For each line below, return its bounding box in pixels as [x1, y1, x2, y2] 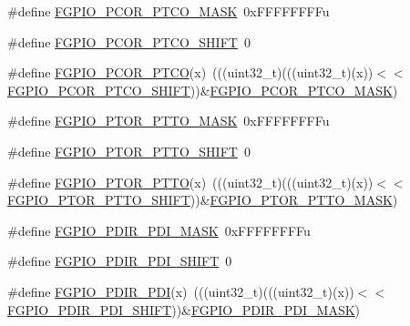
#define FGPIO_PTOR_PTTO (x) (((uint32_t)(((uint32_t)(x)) [7, 172, 374, 191]
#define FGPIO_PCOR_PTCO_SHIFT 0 [7, 32, 251, 51]
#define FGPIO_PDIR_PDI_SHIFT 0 [7, 251, 232, 270]
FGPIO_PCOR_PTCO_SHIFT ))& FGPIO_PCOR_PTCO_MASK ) [7, 80, 398, 99]
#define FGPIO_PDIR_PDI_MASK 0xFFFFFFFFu [7, 220, 311, 239]
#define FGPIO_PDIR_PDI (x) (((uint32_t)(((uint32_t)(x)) [7, 281, 354, 301]
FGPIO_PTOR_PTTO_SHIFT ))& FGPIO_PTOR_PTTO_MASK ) [7, 190, 398, 209]
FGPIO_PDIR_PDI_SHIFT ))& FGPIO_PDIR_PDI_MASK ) [7, 300, 361, 319]
